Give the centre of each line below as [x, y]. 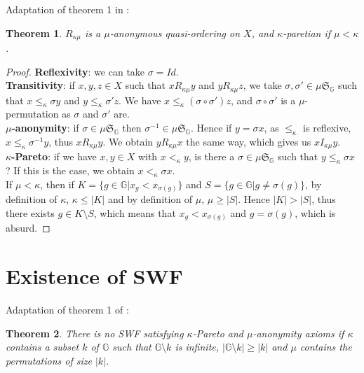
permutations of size [49, 360]
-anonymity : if [45, 128]
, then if [57, 184]
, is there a [211, 156]
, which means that [135, 212]
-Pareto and [218, 333]
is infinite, [197, 347]
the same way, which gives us [249, 141]
